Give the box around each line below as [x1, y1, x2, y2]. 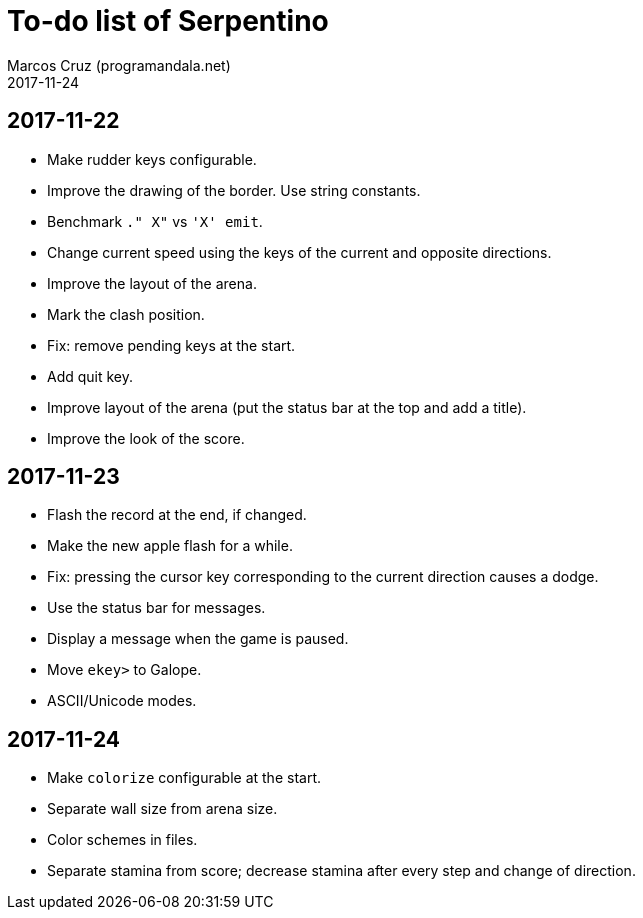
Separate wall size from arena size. [47, 800, 278, 818]
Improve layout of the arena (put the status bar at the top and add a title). [47, 398, 527, 416]
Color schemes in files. [47, 831, 198, 849]
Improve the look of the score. [47, 429, 245, 447]
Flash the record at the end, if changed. [47, 506, 307, 524]
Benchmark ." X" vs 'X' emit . [47, 212, 263, 230]
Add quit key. [47, 367, 134, 385]
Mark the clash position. [47, 305, 205, 323]
